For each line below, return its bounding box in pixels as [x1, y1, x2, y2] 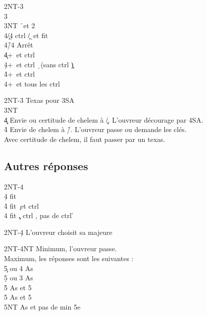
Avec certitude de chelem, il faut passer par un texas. [4, 134, 165, 144]
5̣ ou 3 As [4, 272, 33, 283]
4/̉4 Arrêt [4, 40, 33, 50]
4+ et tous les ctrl [4, 78, 60, 89]
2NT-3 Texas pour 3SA [4, 95, 75, 105]
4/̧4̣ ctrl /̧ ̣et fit [4, 30, 48, 40]
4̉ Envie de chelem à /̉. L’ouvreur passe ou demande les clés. [4, 124, 187, 135]
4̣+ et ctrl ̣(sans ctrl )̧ [4, 59, 74, 69]
